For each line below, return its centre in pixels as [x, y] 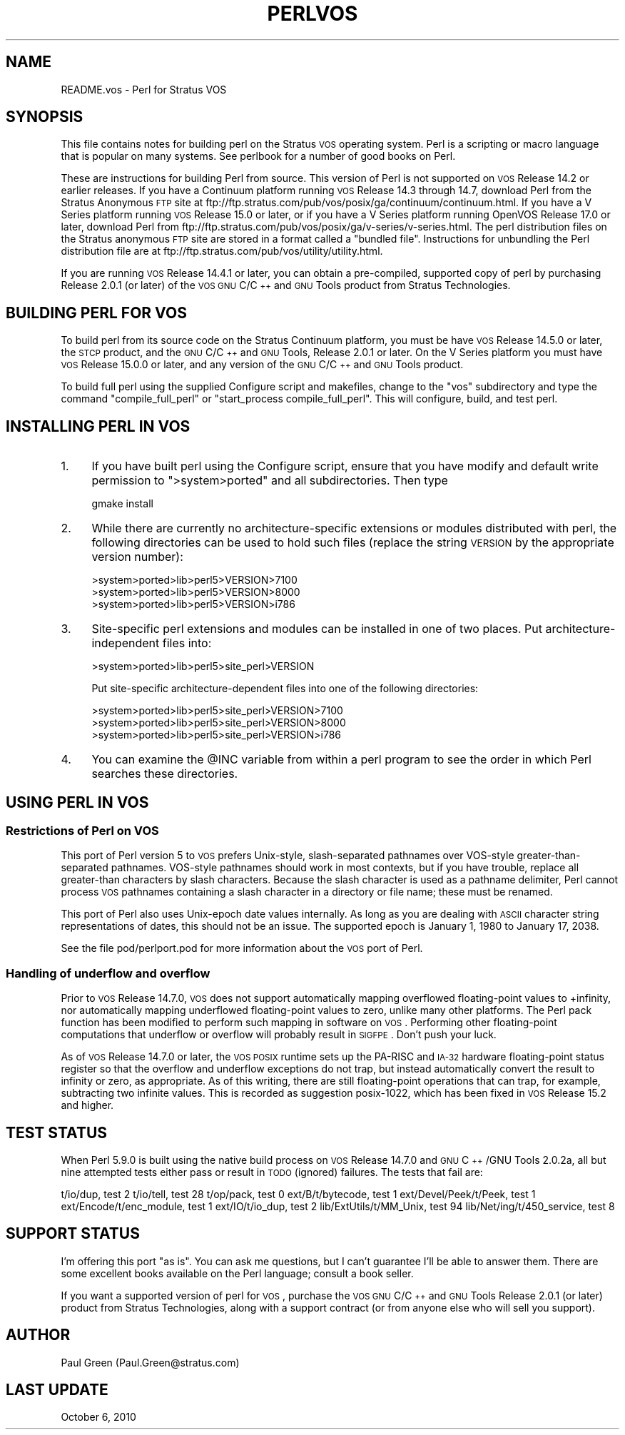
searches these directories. [165, 774]
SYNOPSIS [45, 117]
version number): [137, 557]
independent [126, 643]
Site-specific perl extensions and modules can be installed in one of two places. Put [317, 629]
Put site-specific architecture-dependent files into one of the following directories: [285, 689]
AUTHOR [38, 1335]
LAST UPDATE [57, 1390]
